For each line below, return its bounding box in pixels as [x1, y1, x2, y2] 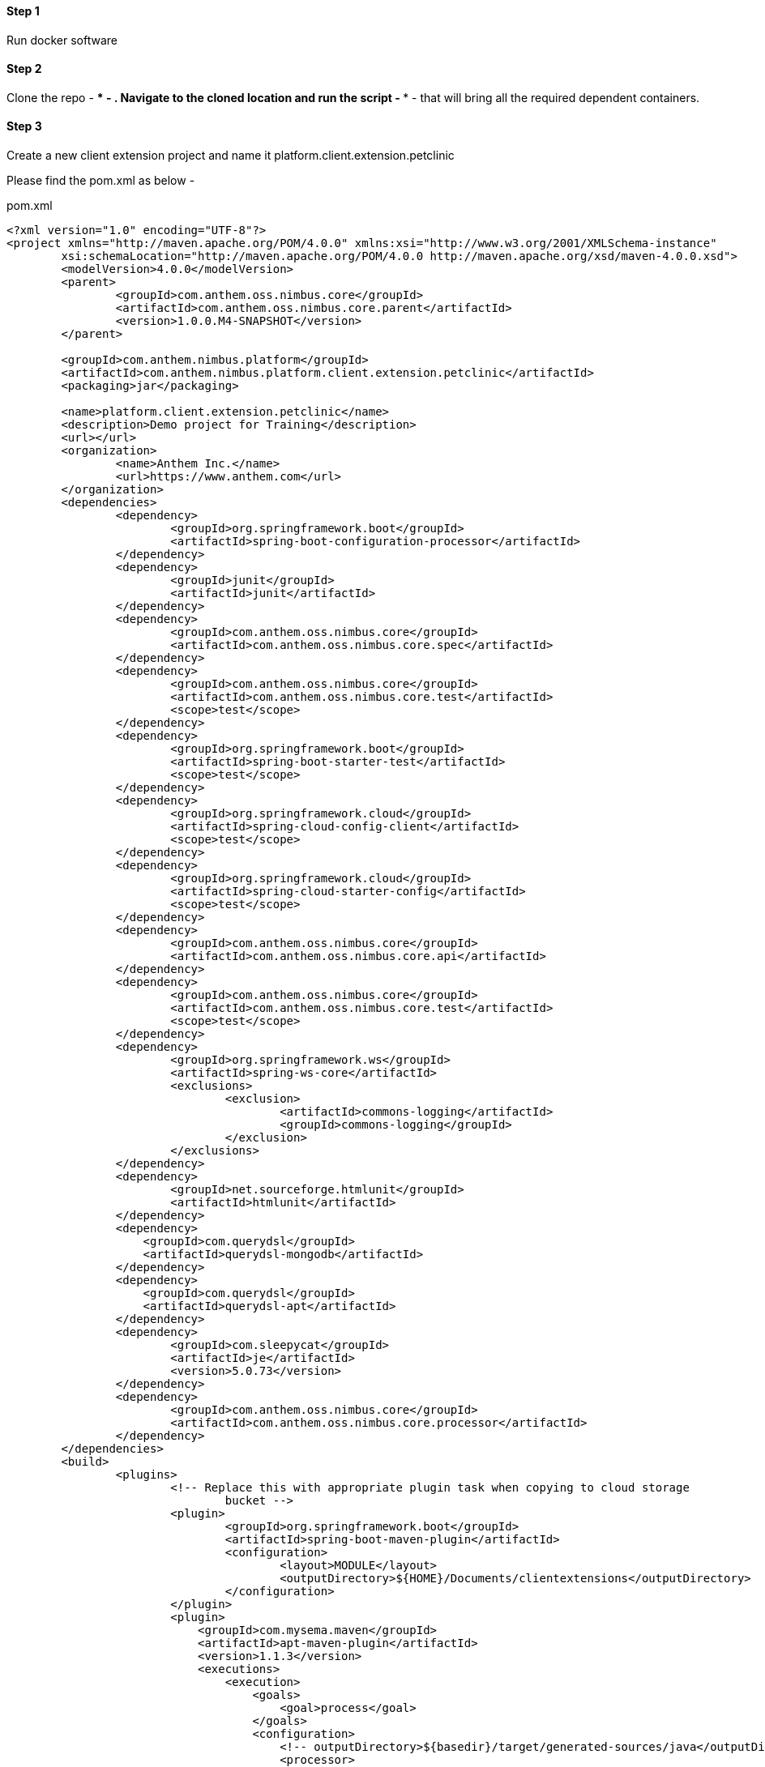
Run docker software [6, 32, 118, 47]
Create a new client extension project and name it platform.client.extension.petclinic [6, 148, 455, 163]
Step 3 [6, 119, 42, 134]
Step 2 [6, 62, 42, 76]
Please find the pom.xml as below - [6, 173, 195, 188]
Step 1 [6, 4, 40, 18]
